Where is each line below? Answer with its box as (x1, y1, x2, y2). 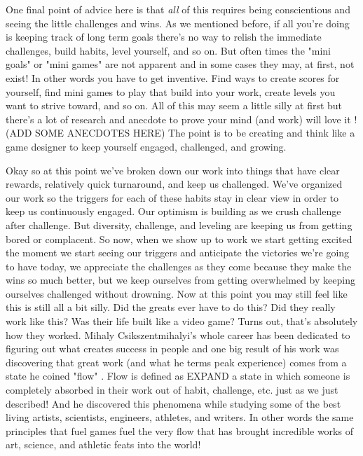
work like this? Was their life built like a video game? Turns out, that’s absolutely (6, 314, 358, 329)
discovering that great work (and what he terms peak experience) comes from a (6, 354, 347, 369)
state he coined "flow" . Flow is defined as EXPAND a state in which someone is (6, 368, 350, 383)
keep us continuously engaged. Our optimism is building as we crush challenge (6, 204, 341, 219)
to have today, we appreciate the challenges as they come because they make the (6, 258, 352, 273)
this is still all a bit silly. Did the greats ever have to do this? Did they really (6, 300, 336, 315)
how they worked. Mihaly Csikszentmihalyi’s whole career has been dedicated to (6, 327, 350, 342)
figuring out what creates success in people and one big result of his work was (6, 341, 339, 356)
